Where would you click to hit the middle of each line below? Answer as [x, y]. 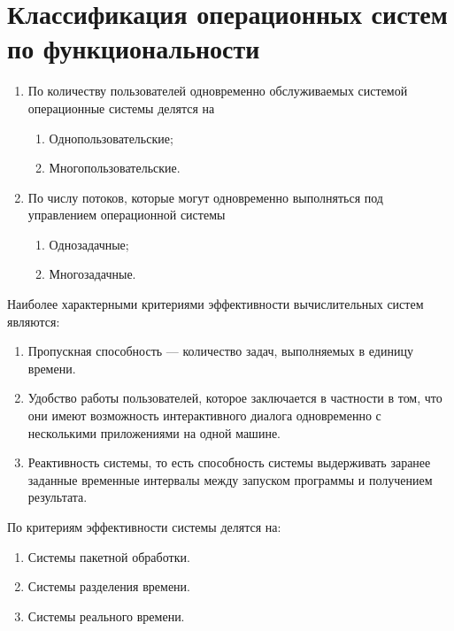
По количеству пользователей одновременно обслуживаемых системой [218, 91]
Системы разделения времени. [109, 586]
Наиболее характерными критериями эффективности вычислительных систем [215, 304]
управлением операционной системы [127, 215]
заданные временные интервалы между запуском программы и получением [230, 479]
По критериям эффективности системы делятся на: [144, 527]
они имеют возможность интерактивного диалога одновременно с [204, 416]
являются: [34, 321]
